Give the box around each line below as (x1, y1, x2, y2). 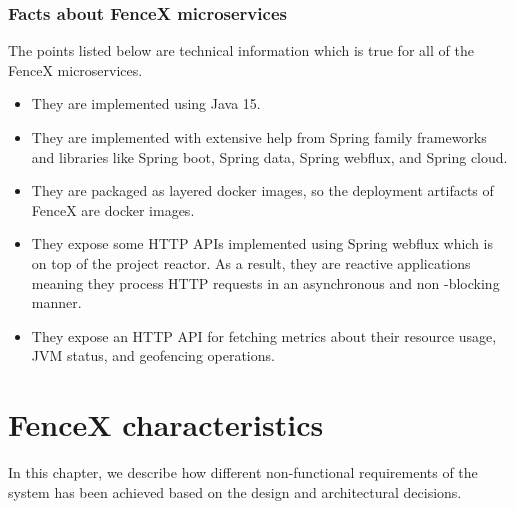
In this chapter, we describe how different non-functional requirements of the (8, 462, 478, 483)
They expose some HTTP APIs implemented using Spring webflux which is (31, 233, 494, 254)
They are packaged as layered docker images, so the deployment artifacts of (31, 180, 494, 201)
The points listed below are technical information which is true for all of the (8, 40, 474, 61)
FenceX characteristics (8, 404, 324, 445)
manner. (31, 292, 82, 313)
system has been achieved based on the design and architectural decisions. (8, 481, 462, 502)
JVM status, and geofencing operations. (31, 345, 275, 366)
